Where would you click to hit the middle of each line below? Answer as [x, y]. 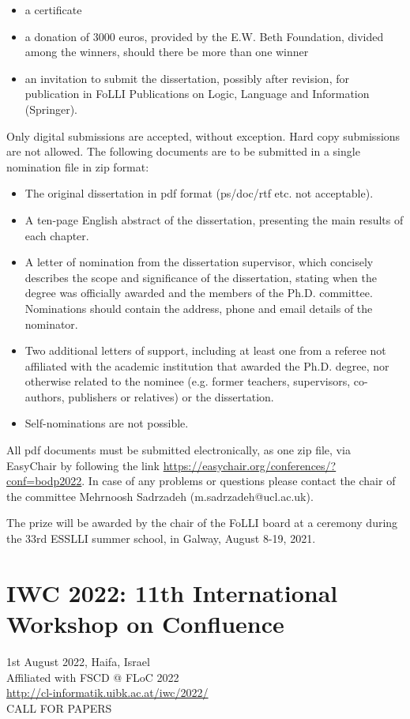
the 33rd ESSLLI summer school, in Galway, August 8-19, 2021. [161, 538]
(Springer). [51, 109]
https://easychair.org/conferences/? [250, 465]
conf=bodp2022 [44, 481]
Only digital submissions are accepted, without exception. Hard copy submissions [203, 136]
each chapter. [57, 235]
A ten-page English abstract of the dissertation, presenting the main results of [214, 219]
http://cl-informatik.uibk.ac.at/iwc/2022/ [107, 693]
